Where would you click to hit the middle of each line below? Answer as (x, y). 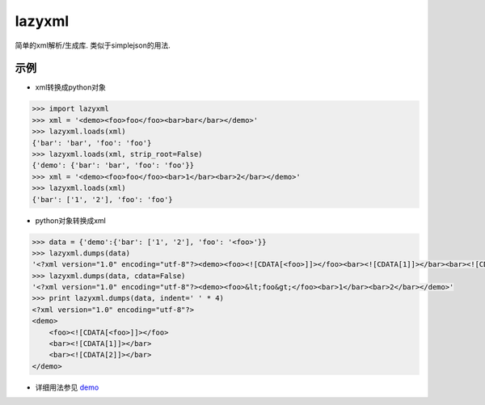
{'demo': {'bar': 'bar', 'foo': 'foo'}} (113, 165)
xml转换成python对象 (71, 87)
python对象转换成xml (71, 220)
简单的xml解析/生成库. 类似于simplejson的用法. (93, 45)
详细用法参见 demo (67, 387)
